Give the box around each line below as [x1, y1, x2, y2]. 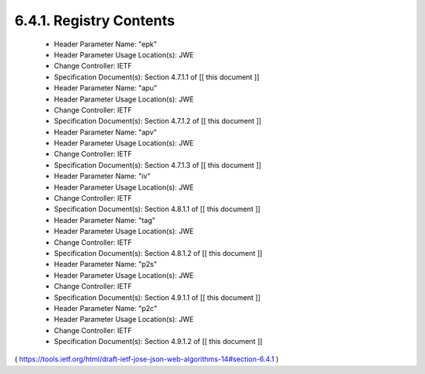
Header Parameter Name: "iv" [54, 172, 151, 181]
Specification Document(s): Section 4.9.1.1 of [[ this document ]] [54, 292, 261, 302]
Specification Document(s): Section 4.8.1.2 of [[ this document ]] [54, 248, 263, 257]
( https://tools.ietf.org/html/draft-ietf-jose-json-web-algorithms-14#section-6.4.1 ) [14, 354, 279, 364]
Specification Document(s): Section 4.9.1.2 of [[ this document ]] [54, 337, 263, 346]
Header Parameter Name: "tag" [54, 215, 156, 224]
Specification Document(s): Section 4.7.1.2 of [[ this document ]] [54, 117, 262, 126]
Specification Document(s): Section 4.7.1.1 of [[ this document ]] [54, 72, 260, 82]
